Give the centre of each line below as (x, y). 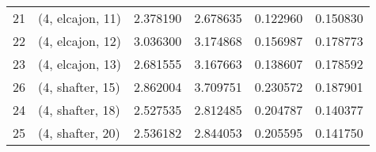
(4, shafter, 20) (79, 133)
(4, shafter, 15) (79, 87)
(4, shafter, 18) (79, 110)
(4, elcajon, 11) (80, 18)
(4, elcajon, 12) (80, 41)
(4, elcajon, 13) (80, 64)
